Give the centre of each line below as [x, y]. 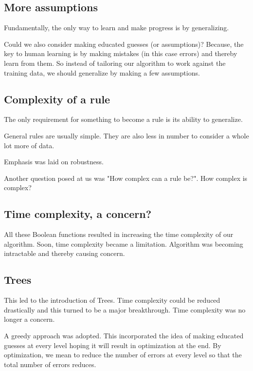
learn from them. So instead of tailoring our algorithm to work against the [115, 63]
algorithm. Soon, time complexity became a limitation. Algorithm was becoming [124, 244]
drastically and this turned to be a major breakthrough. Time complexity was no [125, 309]
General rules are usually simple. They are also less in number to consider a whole [126, 135]
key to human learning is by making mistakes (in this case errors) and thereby [121, 53]
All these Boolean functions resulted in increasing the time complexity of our [119, 234]
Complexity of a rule [57, 99]
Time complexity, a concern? [78, 214]
